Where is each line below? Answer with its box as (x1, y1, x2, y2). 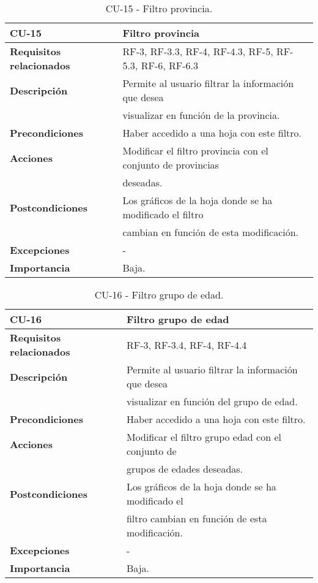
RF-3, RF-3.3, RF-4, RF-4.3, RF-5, (122, 44, 273, 58)
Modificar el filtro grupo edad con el (126, 430, 281, 444)
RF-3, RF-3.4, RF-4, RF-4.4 (126, 337, 247, 352)
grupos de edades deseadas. (126, 462, 243, 476)
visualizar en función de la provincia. (122, 108, 280, 122)
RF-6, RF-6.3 (141, 58, 198, 72)
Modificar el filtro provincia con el (122, 143, 268, 158)
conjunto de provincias (122, 158, 219, 172)
